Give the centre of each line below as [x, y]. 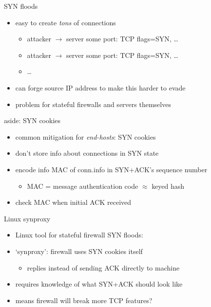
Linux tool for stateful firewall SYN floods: [79, 235]
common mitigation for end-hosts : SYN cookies [86, 136]
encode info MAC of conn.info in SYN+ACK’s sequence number [111, 169]
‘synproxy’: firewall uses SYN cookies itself [79, 251]
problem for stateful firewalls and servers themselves [93, 104]
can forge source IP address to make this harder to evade [100, 87]
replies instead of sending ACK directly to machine [103, 267]
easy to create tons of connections [66, 22]
